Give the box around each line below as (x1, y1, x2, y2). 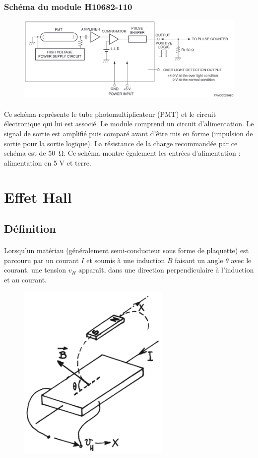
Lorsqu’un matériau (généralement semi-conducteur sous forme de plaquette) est (4, 245, 249, 256)
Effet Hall (4, 186, 72, 207)
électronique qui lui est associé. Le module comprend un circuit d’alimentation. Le (4, 118, 254, 129)
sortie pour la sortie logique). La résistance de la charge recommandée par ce (4, 138, 238, 148)
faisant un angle (175, 255, 223, 265)
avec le (231, 255, 252, 265)
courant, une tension (4, 265, 66, 275)
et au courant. (4, 274, 47, 284)
